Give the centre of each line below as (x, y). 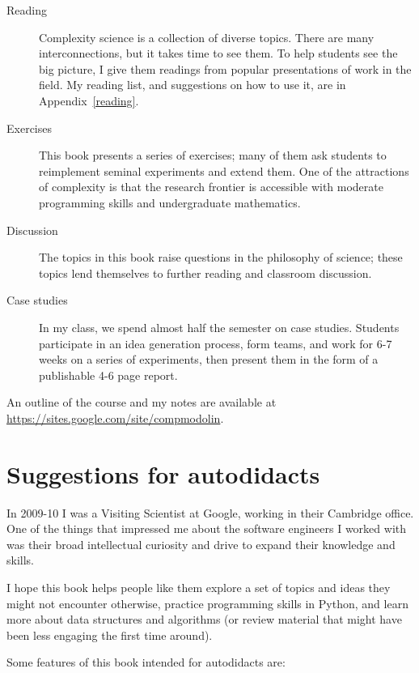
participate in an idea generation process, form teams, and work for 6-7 (216, 343)
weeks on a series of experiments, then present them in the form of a (209, 359)
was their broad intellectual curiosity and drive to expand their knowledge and (201, 544)
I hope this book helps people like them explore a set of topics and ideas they (199, 587)
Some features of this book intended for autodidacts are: (146, 662)
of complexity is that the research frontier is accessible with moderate (211, 187)
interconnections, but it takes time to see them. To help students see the (218, 53)
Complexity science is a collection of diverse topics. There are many (207, 37)
